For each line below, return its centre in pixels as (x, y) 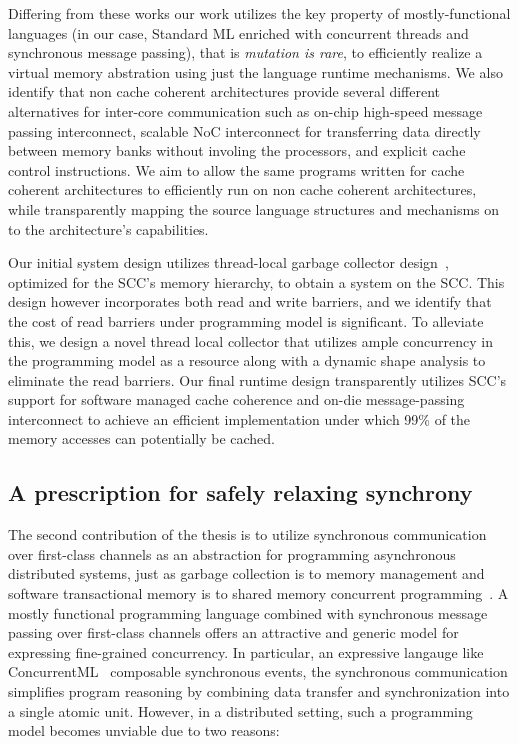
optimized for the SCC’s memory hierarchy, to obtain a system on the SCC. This (256, 281)
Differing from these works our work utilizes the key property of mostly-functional (259, 13)
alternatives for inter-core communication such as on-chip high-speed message (245, 110)
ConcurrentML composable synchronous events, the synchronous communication (258, 671)
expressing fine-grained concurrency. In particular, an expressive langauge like (246, 651)
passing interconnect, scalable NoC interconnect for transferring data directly (244, 130)
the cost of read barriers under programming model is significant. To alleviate (246, 320)
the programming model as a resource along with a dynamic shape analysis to (247, 360)
